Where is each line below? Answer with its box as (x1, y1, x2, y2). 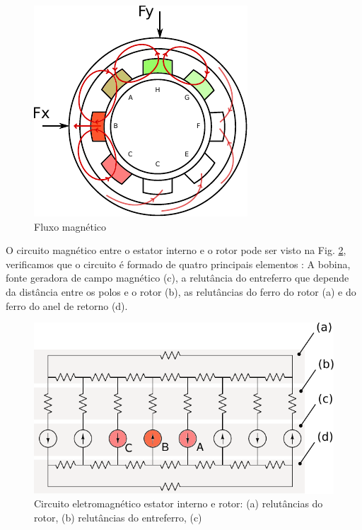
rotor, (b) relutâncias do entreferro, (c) (34, 509, 202, 524)
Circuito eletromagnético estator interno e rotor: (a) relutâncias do (34, 496, 323, 511)
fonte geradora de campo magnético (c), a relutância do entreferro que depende (6, 270, 349, 285)
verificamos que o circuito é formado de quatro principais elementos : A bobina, (6, 256, 351, 271)
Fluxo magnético (34, 219, 107, 234)
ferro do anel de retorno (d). (6, 298, 128, 313)
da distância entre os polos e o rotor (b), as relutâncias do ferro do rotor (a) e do (6, 284, 356, 299)
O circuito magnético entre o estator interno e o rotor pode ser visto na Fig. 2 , (6, 243, 346, 258)
